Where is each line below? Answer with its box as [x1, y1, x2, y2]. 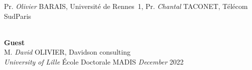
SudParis [4, 10, 31, 21]
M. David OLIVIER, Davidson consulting [4, 47, 130, 57]
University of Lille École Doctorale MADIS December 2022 [4, 56, 184, 67]
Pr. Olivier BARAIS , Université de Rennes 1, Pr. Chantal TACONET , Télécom [4, 1, 248, 11]
